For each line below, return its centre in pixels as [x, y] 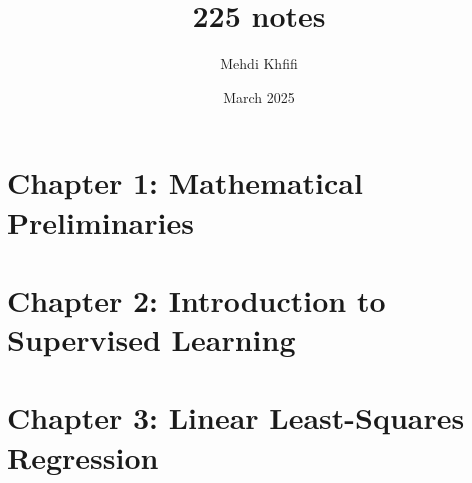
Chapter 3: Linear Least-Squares [236, 417]
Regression [83, 456]
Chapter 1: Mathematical [185, 182]
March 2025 [259, 96]
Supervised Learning [151, 339]
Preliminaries [100, 221]
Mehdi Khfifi [259, 63]
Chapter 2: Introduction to [196, 299]
